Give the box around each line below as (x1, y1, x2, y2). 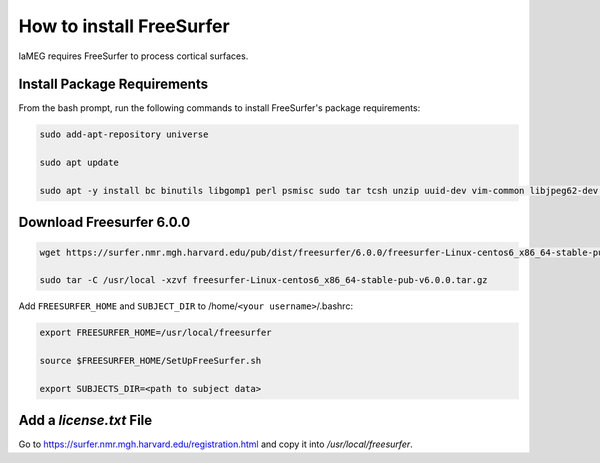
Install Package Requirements (18, 76, 209, 93)
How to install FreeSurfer (18, 15, 230, 37)
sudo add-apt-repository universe (39, 129, 209, 140)
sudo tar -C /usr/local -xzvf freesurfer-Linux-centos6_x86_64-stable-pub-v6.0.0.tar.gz (39, 275, 489, 286)
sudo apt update (39, 157, 120, 169)
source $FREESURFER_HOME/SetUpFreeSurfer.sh (39, 355, 262, 367)
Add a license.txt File (18, 412, 153, 429)
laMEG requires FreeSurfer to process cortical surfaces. (18, 50, 249, 62)
